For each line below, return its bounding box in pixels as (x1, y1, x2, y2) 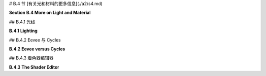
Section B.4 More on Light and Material (9, 10, 91, 16)
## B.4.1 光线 (9, 19, 35, 25)
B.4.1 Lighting (9, 28, 38, 34)
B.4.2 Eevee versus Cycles (9, 46, 66, 52)
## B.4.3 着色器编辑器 (9, 55, 54, 61)
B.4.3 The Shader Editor (9, 64, 59, 70)
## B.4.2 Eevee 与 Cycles (9, 37, 61, 43)
